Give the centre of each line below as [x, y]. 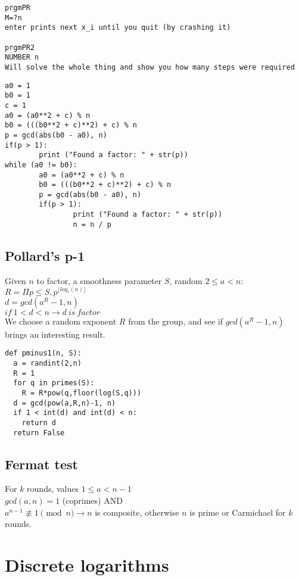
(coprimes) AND [92, 500]
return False [39, 433]
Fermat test [41, 464]
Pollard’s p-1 [45, 255]
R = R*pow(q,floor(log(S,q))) [82, 393]
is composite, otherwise [137, 512]
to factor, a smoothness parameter [99, 280]
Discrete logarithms [87, 564]
